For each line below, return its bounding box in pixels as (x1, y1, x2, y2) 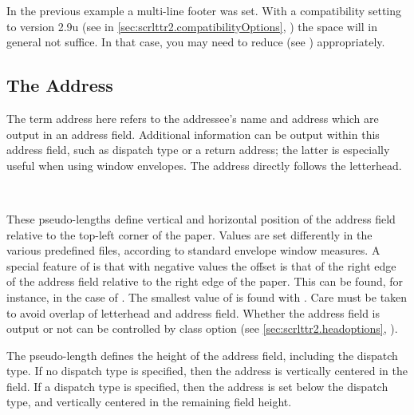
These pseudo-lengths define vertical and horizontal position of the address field (6, 210, 396, 227)
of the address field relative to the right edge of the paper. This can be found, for (6, 273, 404, 290)
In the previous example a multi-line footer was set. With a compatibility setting (6, 2, 402, 18)
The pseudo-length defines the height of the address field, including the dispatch (6, 346, 398, 363)
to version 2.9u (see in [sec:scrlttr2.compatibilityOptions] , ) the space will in (6, 18, 377, 34)
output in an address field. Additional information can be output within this (6, 125, 380, 142)
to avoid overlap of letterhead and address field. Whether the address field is (6, 304, 380, 321)
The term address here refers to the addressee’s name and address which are (6, 109, 379, 126)
